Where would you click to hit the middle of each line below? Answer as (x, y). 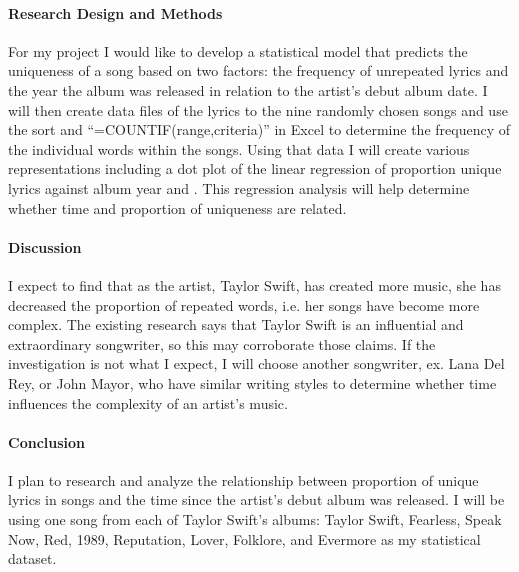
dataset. (32, 558)
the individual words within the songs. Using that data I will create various (239, 148)
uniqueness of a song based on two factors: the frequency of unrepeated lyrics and (258, 70)
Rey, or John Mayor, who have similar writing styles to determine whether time (252, 382)
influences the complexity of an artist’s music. (148, 402)
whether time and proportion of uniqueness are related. (177, 207)
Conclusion (47, 441)
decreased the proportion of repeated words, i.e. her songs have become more (244, 304)
